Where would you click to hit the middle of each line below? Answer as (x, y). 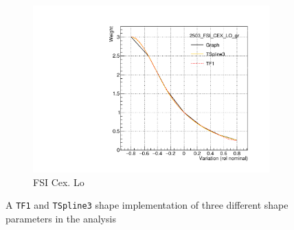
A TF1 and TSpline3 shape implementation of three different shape (147, 205)
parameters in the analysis (61, 218)
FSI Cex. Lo (59, 182)
